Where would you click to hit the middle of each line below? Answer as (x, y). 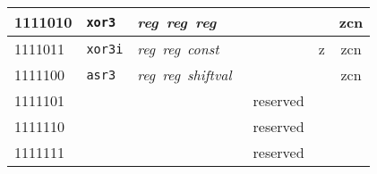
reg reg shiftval (184, 75)
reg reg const (178, 49)
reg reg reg (177, 22)
